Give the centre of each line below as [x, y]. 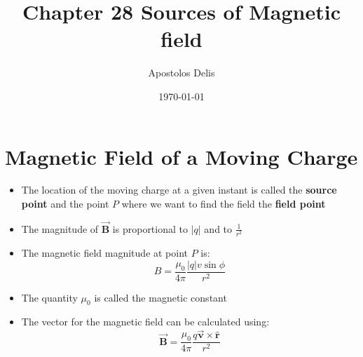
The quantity [49, 297]
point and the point [65, 204]
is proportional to [150, 228]
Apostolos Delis [181, 73]
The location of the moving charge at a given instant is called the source [179, 190]
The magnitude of [60, 228]
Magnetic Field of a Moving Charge [181, 156]
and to [218, 228]
